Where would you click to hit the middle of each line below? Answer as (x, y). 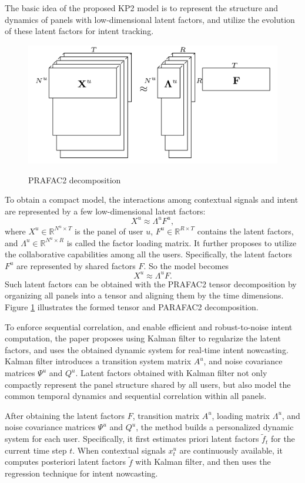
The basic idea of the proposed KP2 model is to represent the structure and (142, 8)
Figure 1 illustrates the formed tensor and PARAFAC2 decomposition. (132, 307)
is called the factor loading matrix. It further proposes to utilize (182, 242)
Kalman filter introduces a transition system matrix (98, 361)
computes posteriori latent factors (66, 462)
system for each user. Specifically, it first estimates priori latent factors (132, 439)
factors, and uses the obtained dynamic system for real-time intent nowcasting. (147, 349)
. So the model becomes (186, 265)
